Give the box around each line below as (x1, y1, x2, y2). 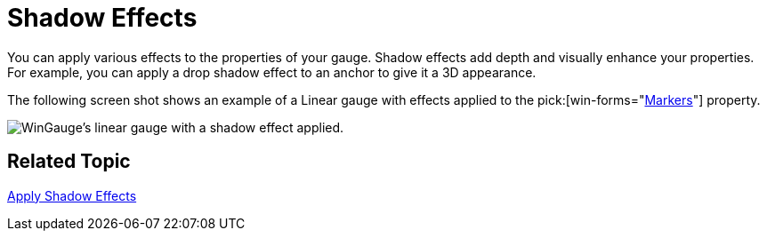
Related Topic (7, 150, 131, 173)
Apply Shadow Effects (7, 187, 137, 203)
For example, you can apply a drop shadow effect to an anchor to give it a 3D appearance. (7, 64, 537, 80)
